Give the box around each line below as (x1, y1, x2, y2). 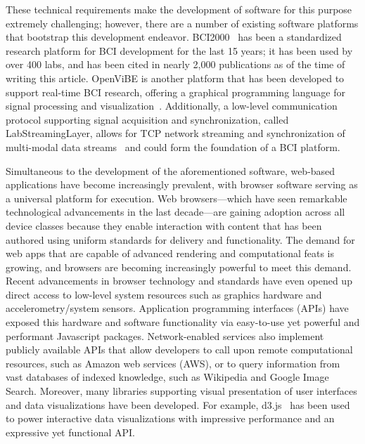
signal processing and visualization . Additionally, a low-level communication (6, 98, 338, 113)
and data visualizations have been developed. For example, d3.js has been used (6, 397, 350, 412)
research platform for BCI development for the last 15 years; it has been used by (6, 43, 353, 58)
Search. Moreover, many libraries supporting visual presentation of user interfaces (6, 384, 357, 398)
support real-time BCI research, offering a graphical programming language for (6, 84, 345, 99)
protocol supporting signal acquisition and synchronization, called (6, 112, 289, 126)
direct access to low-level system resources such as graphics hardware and (6, 287, 322, 301)
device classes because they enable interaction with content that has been (6, 218, 322, 233)
